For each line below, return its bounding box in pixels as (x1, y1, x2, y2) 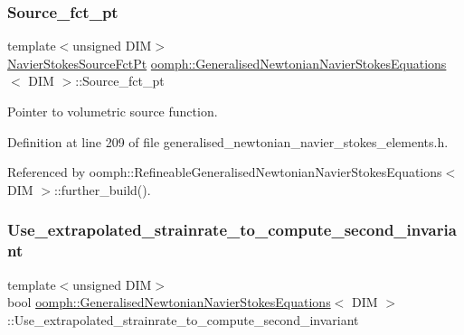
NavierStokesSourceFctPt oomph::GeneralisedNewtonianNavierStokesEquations (7, 53, 447, 72)
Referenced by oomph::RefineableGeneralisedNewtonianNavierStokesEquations (7, 163, 442, 181)
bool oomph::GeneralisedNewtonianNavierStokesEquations (7, 293, 331, 312)
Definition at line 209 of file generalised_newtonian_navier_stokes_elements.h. (7, 132, 449, 151)
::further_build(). (53, 180, 151, 199)
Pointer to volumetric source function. (7, 102, 218, 120)
